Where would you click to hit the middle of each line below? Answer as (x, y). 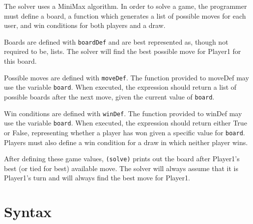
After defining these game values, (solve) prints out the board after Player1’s (122, 159)
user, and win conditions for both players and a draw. (85, 25)
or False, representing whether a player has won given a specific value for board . (125, 132)
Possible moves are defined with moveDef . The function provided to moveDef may (126, 77)
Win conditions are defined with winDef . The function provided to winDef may (123, 113)
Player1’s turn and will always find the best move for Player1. (97, 178)
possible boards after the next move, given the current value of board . (109, 96)
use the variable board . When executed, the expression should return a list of (120, 87)
